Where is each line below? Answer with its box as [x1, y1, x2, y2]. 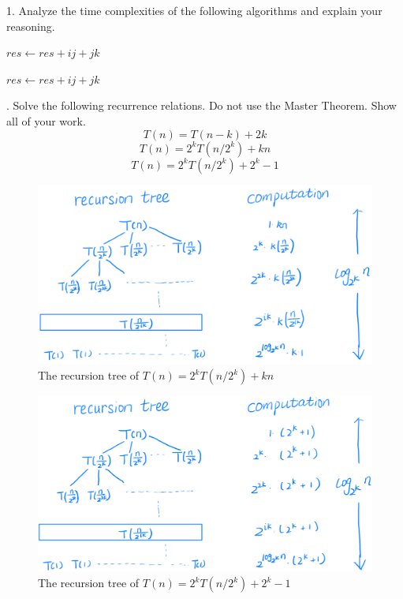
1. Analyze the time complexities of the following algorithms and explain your [6, 2, 382, 18]
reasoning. [6, 17, 55, 34]
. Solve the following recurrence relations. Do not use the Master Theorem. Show [6, 97, 397, 114]
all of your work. [6, 112, 86, 129]
